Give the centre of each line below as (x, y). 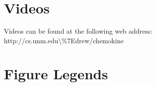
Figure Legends (56, 73)
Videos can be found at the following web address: (78, 31)
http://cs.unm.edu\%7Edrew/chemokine (64, 40)
